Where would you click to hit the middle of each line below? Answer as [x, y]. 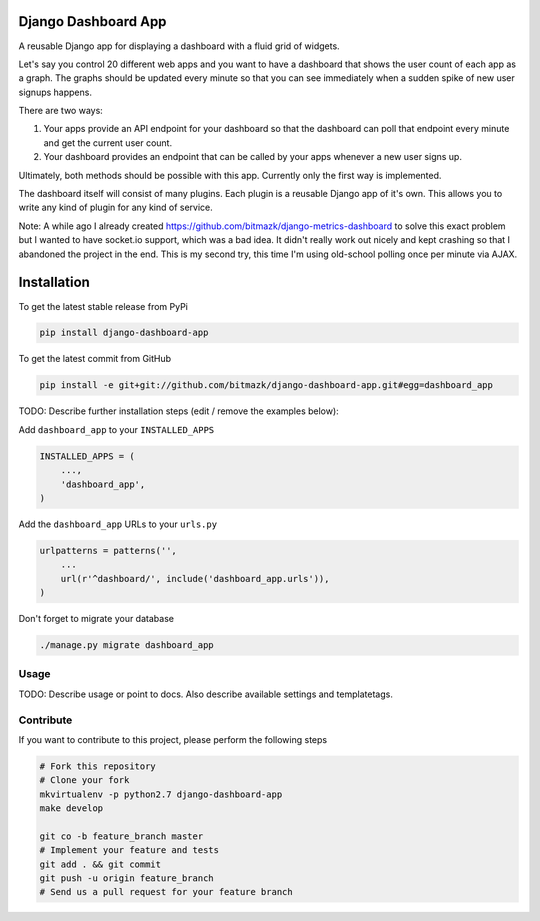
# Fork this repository [98, 766]
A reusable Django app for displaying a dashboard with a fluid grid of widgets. [179, 46]
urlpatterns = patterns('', [108, 550]
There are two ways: [61, 111]
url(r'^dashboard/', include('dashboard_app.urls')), [195, 578]
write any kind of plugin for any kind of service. [116, 207]
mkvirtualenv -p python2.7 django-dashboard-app [161, 794]
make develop [71, 808]
